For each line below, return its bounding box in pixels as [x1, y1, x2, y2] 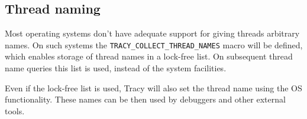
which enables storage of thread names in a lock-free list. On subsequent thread [5, 50, 293, 62]
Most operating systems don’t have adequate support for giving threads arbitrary [5, 27, 300, 39]
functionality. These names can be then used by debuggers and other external [5, 93, 286, 105]
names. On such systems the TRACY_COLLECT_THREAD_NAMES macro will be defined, [5, 38, 303, 51]
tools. [5, 104, 25, 117]
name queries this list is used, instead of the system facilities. [5, 62, 227, 74]
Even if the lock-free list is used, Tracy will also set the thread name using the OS [5, 81, 302, 94]
